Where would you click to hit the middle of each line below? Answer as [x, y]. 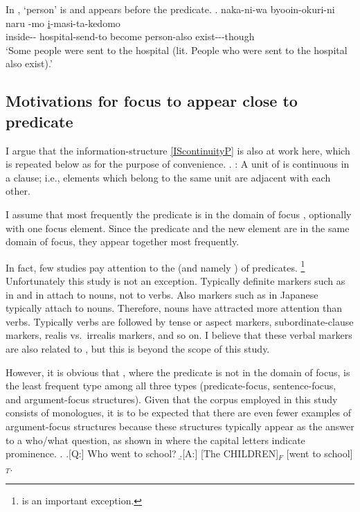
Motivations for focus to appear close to [152, 101]
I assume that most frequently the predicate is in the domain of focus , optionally [179, 214]
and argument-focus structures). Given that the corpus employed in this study [172, 399]
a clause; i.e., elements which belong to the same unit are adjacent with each [168, 177]
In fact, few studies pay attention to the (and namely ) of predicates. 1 [155, 266]
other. [18, 191]
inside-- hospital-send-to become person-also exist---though [130, 36]
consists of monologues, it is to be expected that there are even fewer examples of [179, 413]
